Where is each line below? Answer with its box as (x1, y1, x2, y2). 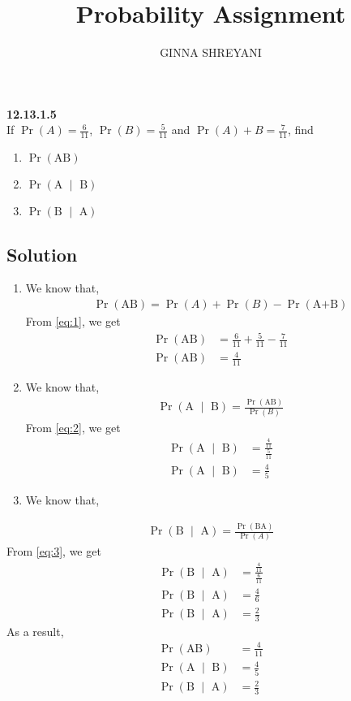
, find (287, 121, 314, 138)
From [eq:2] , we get (25, 418, 121, 435)
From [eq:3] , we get (6, 543, 101, 560)
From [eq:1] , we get (25, 312, 121, 329)
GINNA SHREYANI (160, 44, 262, 61)
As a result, (6, 622, 64, 639)
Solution (6, 241, 78, 266)
